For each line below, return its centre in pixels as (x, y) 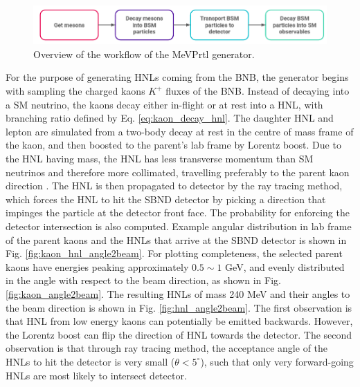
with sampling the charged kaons (75, 91)
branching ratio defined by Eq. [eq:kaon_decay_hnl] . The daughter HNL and (170, 118)
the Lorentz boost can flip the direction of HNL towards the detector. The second (179, 334)
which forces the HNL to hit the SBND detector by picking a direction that (166, 199)
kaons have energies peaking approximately (97, 266)
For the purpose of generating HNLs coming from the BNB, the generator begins (177, 77)
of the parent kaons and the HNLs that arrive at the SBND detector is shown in (176, 239)
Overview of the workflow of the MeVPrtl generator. (144, 54)
